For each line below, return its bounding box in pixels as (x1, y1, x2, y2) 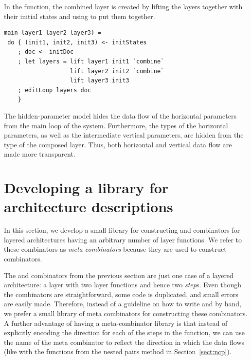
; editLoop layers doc (18, 86, 91, 94)
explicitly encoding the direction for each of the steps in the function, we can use (4, 327, 245, 338)
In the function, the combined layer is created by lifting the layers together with (4, 1, 243, 11)
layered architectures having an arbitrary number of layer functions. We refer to (4, 234, 242, 244)
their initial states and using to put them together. (4, 11, 155, 21)
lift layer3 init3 (70, 77, 129, 84)
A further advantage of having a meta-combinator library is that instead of (4, 318, 228, 328)
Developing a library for (4, 178, 169, 198)
